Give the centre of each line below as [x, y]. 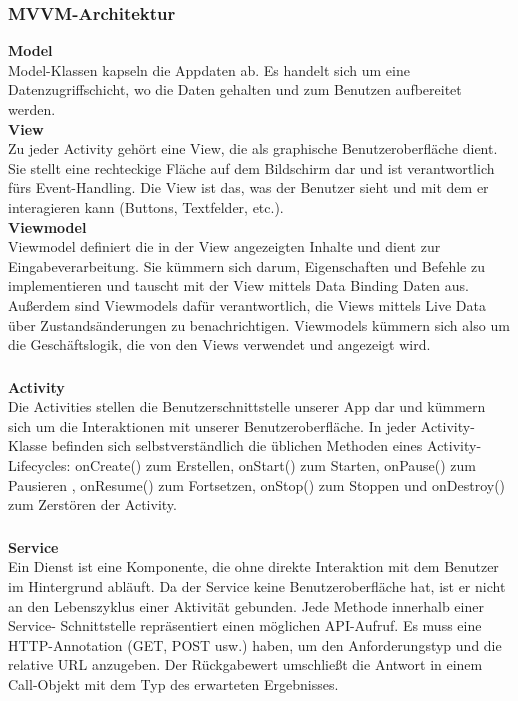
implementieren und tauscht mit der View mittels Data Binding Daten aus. [238, 285]
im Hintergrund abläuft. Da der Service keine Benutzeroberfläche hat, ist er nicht [257, 585]
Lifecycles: [39, 465]
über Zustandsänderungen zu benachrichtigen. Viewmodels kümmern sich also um [259, 324]
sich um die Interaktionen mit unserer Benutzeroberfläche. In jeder [212, 425]
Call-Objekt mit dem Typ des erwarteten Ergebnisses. [173, 683]
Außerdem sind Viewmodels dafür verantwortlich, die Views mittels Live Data [247, 304]
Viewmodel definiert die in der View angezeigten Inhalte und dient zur [224, 246]
